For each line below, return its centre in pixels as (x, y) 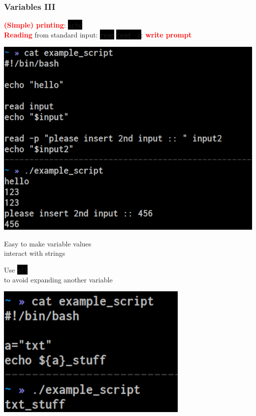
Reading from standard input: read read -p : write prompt (98, 34)
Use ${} (16, 270)
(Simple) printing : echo (43, 25)
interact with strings (35, 253)
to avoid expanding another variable (58, 279)
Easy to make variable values (48, 243)
